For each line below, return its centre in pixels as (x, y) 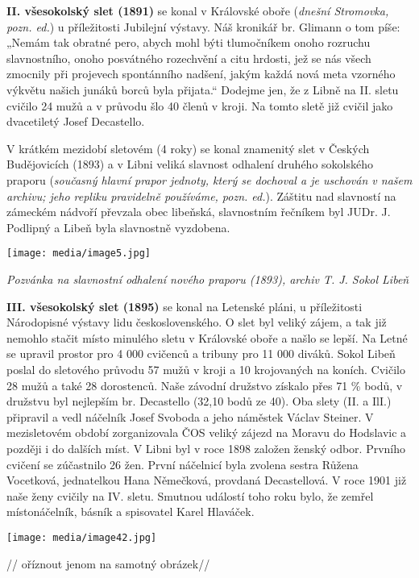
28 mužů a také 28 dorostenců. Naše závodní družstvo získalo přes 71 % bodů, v (205, 385)
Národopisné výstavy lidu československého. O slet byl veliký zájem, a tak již (197, 322)
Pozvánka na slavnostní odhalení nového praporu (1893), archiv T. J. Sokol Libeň (208, 279)
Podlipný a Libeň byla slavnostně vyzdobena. (118, 227)
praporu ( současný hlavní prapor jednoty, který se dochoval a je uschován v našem (209, 179)
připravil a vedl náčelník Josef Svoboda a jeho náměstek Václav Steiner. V (190, 416)
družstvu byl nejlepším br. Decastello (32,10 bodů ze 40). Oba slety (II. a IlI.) (199, 401)
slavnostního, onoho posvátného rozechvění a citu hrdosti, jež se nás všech (189, 58)
